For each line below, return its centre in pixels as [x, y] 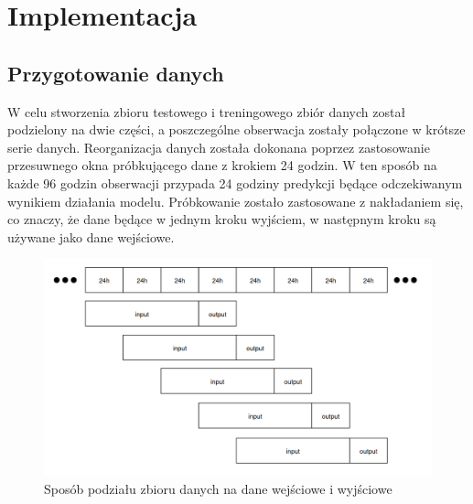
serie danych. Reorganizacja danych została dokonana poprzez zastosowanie [219, 147]
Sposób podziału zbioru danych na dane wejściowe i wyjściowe [218, 488]
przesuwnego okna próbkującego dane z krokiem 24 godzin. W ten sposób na [222, 165]
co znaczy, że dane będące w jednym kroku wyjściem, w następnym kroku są [222, 219]
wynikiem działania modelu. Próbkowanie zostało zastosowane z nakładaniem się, [236, 201]
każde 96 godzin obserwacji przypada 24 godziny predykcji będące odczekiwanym [235, 182]
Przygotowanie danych [116, 73]
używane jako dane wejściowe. [91, 236]
